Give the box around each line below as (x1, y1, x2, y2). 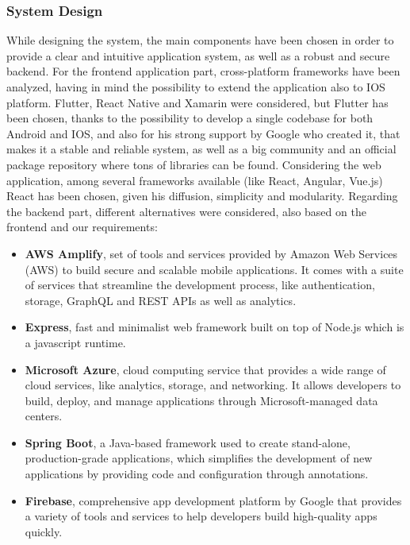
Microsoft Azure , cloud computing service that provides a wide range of (25, 361, 386, 377)
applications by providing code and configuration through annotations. (25, 466, 369, 482)
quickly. (25, 523, 63, 539)
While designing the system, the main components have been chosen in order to (6, 32, 394, 48)
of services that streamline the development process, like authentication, (25, 276, 375, 293)
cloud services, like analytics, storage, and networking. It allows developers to (25, 377, 401, 393)
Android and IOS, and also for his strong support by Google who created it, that (6, 125, 400, 141)
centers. (25, 408, 63, 424)
